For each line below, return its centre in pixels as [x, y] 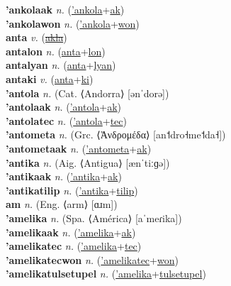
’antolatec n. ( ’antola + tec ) [67, 120]
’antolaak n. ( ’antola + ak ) [64, 107]
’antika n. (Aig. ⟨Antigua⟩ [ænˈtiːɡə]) [88, 162]
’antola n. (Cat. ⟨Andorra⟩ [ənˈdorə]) [88, 93]
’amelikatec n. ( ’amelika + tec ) [74, 246]
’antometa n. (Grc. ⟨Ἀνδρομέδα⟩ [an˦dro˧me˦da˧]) [116, 134]
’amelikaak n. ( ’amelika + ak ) [71, 232]
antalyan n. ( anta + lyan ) [61, 65]
